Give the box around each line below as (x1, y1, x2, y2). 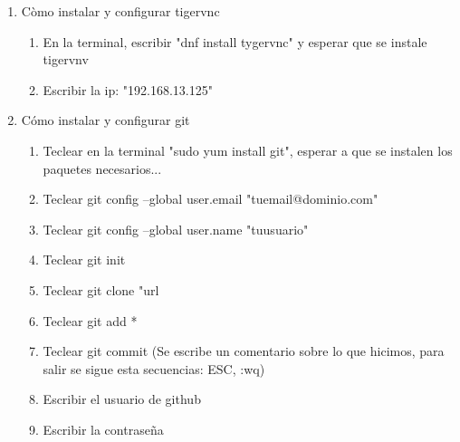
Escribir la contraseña (43, 419, 164, 438)
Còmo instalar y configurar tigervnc (21, 2, 220, 20)
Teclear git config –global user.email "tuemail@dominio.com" (43, 189, 379, 208)
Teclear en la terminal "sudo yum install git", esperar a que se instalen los (43, 140, 453, 159)
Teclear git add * (43, 311, 138, 330)
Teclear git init (43, 250, 126, 269)
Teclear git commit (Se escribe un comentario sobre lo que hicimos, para (43, 341, 445, 360)
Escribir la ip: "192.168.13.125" (43, 80, 213, 99)
